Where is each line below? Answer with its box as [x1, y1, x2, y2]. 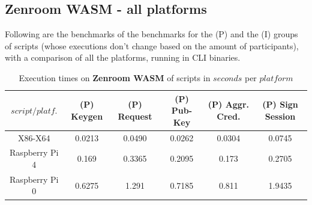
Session [265, 109, 296, 122]
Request [118, 109, 152, 122]
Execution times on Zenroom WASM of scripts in [19, 71, 211, 84]
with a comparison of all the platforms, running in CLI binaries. [5, 51, 241, 64]
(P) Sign [262, 98, 298, 111]
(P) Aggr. [208, 98, 250, 111]
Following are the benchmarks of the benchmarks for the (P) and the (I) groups [5, 28, 298, 40]
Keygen [71, 109, 103, 122]
